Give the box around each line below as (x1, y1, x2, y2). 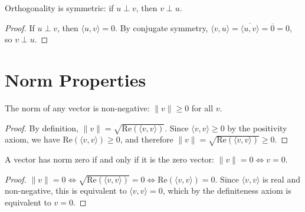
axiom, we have (5, 133, 60, 145)
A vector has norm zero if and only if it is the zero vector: (5, 153, 214, 165)
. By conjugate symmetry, (115, 21, 208, 34)
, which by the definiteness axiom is (162, 184, 291, 197)
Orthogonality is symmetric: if (5, 2, 114, 14)
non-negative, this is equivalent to (5, 184, 127, 197)
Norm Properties (5, 67, 146, 91)
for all (191, 101, 214, 114)
